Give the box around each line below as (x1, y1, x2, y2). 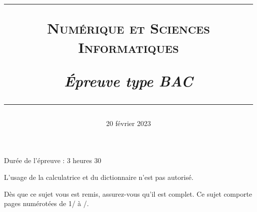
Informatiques (78, 37, 179, 57)
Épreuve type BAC (64, 70, 193, 91)
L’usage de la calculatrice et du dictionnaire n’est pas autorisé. (4, 171, 194, 182)
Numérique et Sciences (47, 18, 210, 38)
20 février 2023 (106, 118, 151, 128)
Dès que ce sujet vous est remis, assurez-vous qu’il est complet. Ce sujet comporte (4, 188, 252, 199)
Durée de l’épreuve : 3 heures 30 (4, 155, 101, 166)
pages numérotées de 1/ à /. (4, 198, 89, 209)
